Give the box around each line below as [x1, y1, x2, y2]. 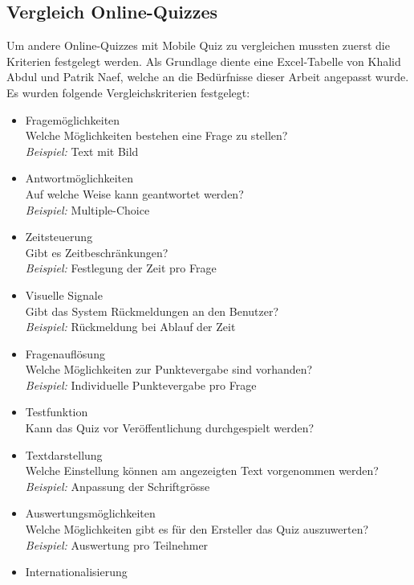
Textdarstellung [25, 446, 103, 463]
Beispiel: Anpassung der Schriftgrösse [25, 477, 210, 494]
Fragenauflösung [25, 345, 105, 362]
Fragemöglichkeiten [25, 111, 120, 128]
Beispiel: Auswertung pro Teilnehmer [25, 536, 209, 553]
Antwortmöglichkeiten [25, 170, 134, 186]
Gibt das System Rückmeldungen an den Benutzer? [25, 302, 279, 319]
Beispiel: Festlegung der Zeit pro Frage [25, 260, 217, 276]
